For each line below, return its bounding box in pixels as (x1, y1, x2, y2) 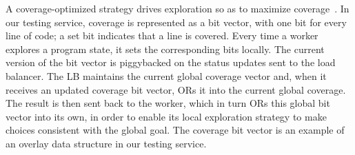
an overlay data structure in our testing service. (6, 136, 207, 150)
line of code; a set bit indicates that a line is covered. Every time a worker (6, 28, 318, 43)
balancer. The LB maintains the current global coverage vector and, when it (6, 68, 327, 83)
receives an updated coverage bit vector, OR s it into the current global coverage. (6, 82, 346, 96)
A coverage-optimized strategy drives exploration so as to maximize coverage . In (6, 1, 349, 15)
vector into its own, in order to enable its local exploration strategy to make (6, 109, 327, 123)
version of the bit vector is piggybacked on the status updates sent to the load (6, 55, 336, 70)
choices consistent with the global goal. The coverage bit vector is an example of (6, 123, 345, 137)
